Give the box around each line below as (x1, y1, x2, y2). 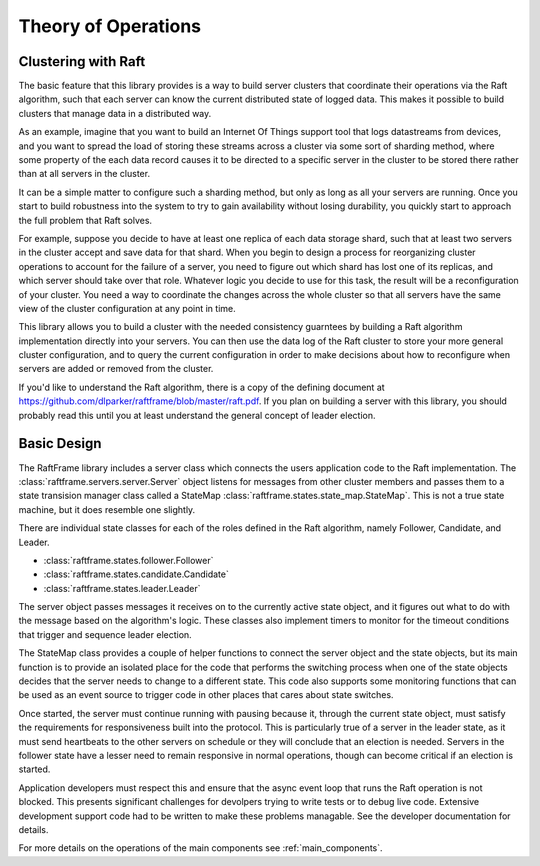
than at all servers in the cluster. (18, 168, 150, 180)
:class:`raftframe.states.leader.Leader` (43, 582, 201, 594)
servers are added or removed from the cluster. (18, 363, 214, 375)
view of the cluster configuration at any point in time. (18, 302, 236, 314)
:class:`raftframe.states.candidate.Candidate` (43, 568, 229, 580)
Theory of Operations (18, 15, 202, 37)
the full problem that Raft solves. (18, 214, 153, 226)
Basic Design (18, 435, 102, 452)
